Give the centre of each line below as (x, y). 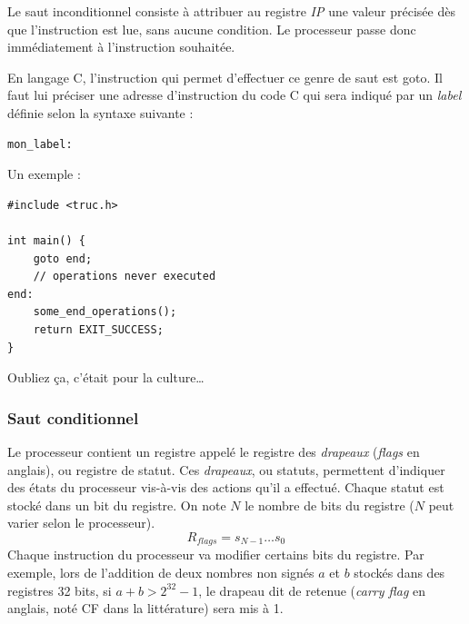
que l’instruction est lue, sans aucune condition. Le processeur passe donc (212, 29)
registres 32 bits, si (60, 590)
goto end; (63, 258)
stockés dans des (399, 572)
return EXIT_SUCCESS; (98, 329)
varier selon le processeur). (81, 523)
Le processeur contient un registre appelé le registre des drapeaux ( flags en (214, 451)
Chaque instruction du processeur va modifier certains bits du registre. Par (216, 555)
